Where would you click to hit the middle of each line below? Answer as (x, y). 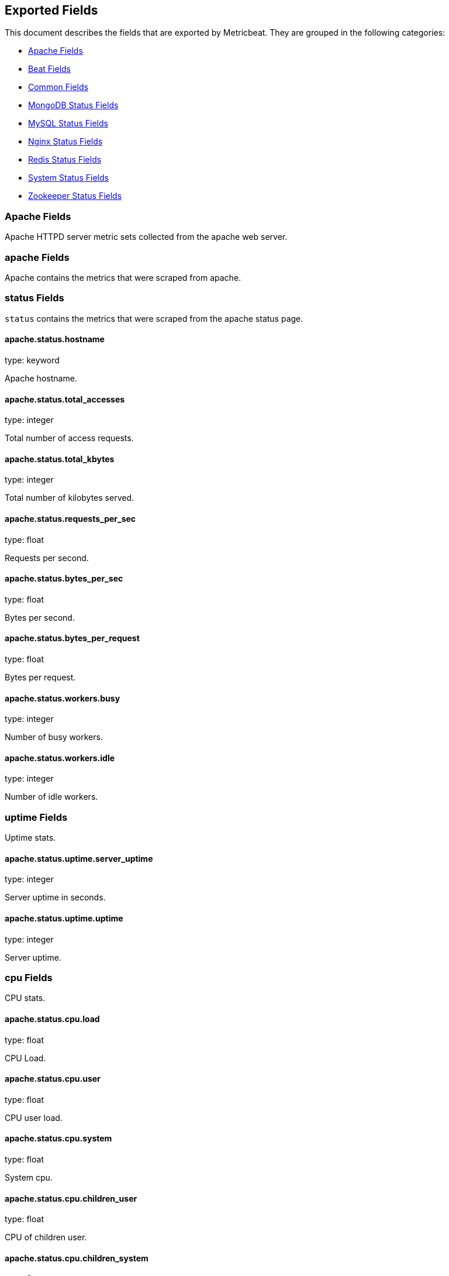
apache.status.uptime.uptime (64, 918)
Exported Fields (51, 10)
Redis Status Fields (65, 160)
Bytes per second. (40, 617)
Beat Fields (50, 69)
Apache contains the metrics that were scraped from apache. (123, 277)
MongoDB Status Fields (73, 105)
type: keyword (32, 360)
